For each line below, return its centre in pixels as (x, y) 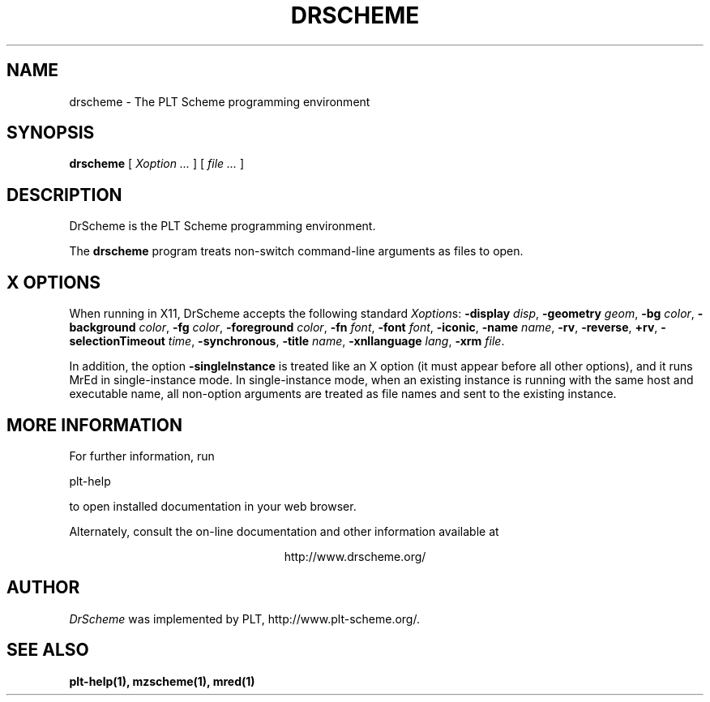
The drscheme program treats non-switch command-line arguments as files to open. (296, 251)
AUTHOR (43, 588)
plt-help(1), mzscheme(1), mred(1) (162, 681)
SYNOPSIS (51, 133)
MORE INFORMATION (94, 425)
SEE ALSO (48, 650)
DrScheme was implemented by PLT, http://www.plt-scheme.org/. (244, 619)
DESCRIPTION (64, 195)
